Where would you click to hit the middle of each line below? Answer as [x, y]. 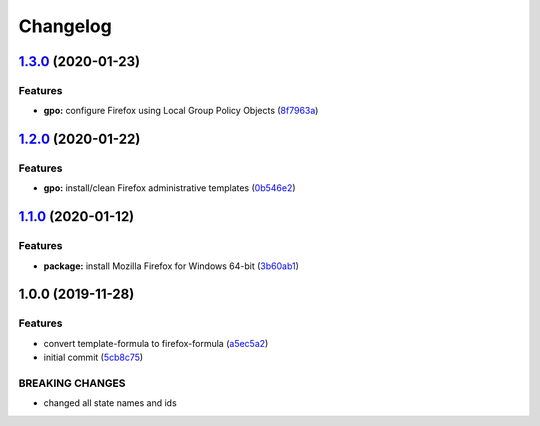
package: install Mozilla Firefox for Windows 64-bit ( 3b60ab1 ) [171, 266]
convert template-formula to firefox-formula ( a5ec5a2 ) [156, 343]
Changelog [65, 26]
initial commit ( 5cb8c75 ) [93, 357]
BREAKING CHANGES [72, 383]
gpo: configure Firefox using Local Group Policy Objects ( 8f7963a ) [181, 111]
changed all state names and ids [110, 403]
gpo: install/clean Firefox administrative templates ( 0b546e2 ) [169, 188]
